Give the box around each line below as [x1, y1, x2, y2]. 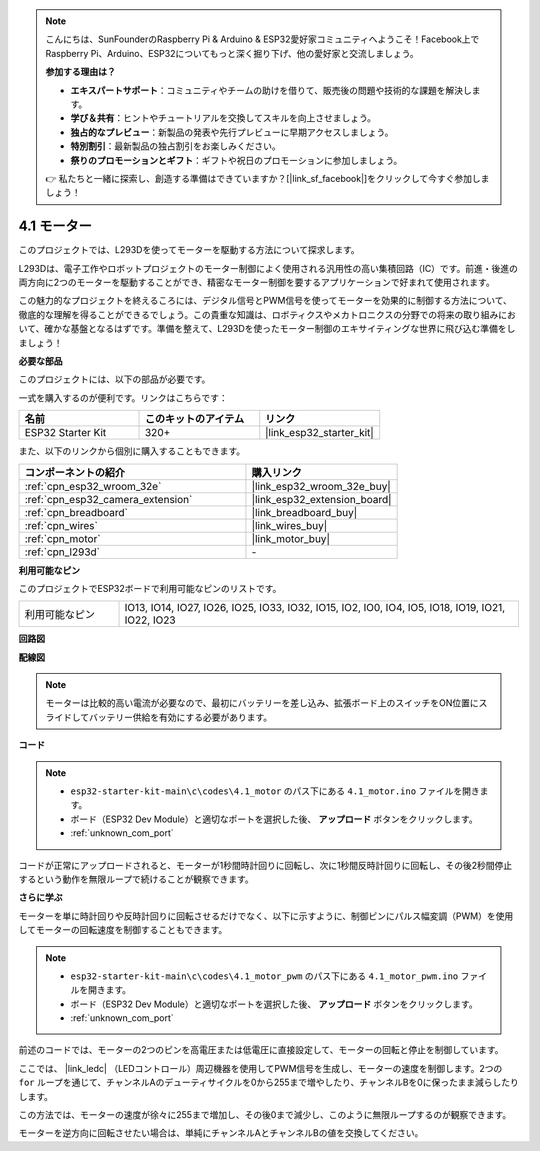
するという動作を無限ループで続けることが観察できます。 [18, 873, 254, 885]
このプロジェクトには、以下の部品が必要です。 [18, 373, 211, 385]
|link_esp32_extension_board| [251, 492, 392, 506]
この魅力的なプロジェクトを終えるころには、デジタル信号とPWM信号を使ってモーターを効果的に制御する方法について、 [18, 295, 512, 307]
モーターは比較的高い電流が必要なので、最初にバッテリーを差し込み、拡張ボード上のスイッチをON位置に [45, 697, 479, 709]
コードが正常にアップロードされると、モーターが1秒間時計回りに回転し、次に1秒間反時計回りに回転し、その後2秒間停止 [18, 859, 513, 871]
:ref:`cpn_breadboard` [24, 505, 129, 519]
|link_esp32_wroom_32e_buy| [251, 479, 392, 493]
